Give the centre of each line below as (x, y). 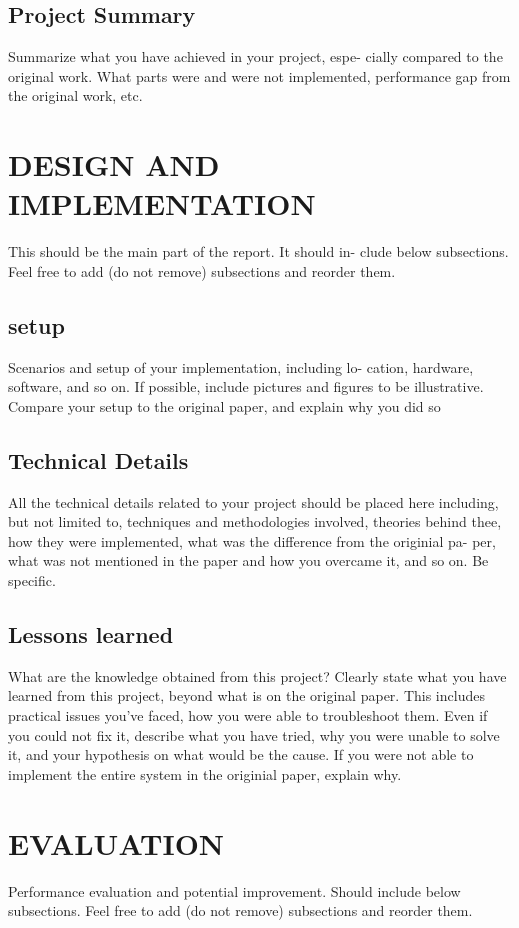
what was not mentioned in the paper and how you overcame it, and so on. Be (248, 560)
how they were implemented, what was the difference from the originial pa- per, (252, 540)
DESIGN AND (114, 164)
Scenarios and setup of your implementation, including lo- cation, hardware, (241, 366)
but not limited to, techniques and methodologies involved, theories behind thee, (255, 521)
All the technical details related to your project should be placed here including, (253, 501)
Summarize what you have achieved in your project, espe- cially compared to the (255, 56)
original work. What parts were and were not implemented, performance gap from (259, 75)
